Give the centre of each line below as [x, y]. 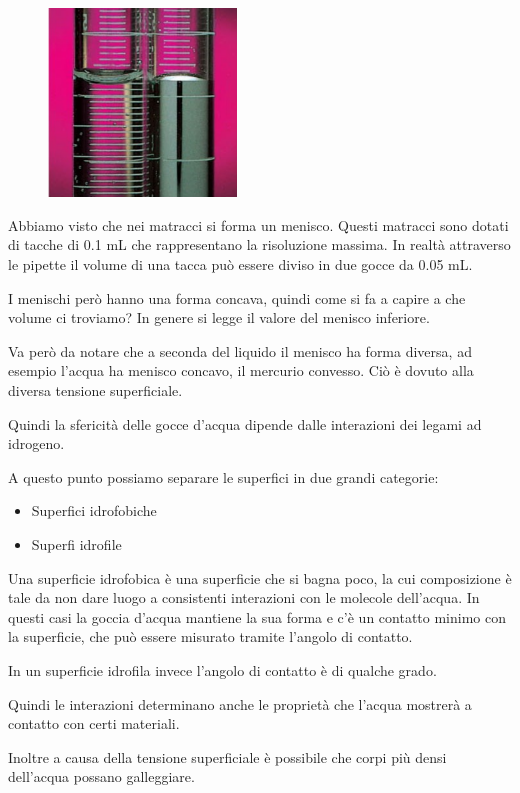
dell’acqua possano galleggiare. [101, 776]
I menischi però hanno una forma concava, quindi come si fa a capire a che [237, 297]
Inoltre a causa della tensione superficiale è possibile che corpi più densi [227, 756]
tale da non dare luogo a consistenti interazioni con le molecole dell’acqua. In [244, 597]
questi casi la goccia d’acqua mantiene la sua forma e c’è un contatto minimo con [257, 616]
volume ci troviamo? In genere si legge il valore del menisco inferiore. [219, 317]
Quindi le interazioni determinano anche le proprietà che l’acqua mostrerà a [240, 703]
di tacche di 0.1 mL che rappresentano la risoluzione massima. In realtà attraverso [259, 244]
